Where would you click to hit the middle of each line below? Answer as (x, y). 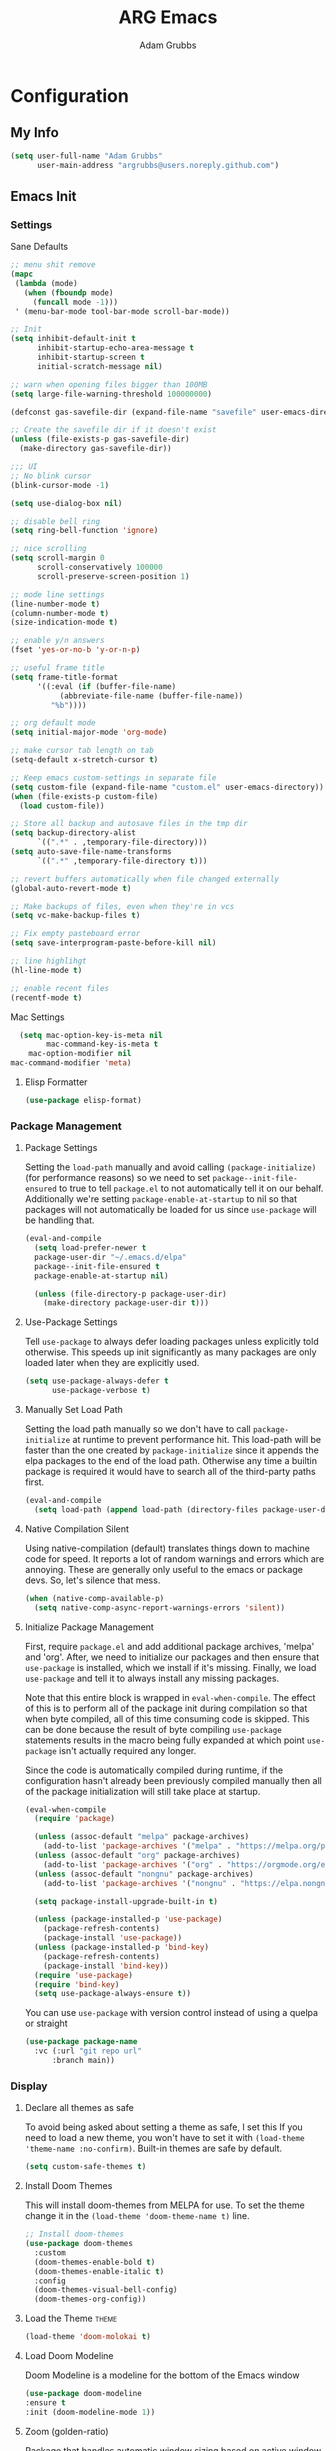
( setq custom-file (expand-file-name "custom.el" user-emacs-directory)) (167, 787)
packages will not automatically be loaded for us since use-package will (170, 1210)
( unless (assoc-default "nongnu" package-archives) (144, 1874)
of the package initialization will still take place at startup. (142, 1791)
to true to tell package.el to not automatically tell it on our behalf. (191, 1188)
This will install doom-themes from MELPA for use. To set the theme (164, 2205)
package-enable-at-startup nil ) (101, 1276)
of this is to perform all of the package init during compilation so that (166, 1708)
